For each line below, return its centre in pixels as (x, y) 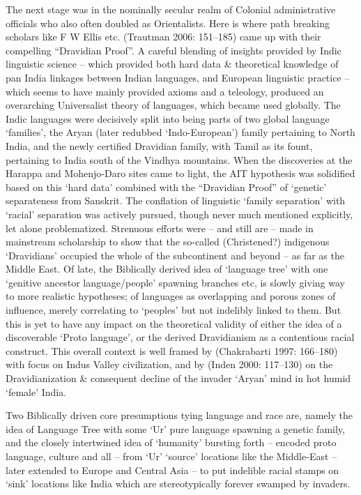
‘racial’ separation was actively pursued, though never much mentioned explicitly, (179, 214)
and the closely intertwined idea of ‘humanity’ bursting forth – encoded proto (171, 442)
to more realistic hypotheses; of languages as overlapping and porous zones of (171, 296)
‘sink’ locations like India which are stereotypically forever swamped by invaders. (178, 483)
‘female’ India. (36, 391)
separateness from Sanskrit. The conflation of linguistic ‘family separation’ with (176, 200)
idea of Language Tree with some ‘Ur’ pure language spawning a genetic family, (175, 428)
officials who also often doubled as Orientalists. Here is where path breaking (168, 23)
